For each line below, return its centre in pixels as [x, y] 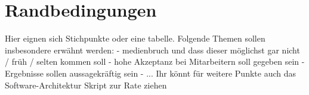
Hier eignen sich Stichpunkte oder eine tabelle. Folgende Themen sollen [135, 38]
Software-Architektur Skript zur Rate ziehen [86, 85]
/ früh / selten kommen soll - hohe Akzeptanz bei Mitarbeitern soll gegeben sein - [155, 61]
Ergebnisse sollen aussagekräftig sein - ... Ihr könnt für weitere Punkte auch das [151, 73]
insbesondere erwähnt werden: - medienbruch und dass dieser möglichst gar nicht [152, 50]
